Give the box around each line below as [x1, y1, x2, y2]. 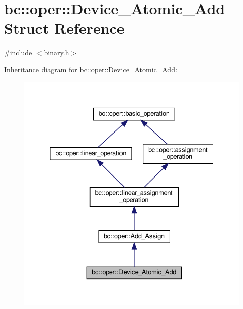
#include [4, 47, 32, 58]
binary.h [44, 47, 69, 58]
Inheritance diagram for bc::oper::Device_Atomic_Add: [4, 64, 177, 74]
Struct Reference [4, 18, 125, 38]
